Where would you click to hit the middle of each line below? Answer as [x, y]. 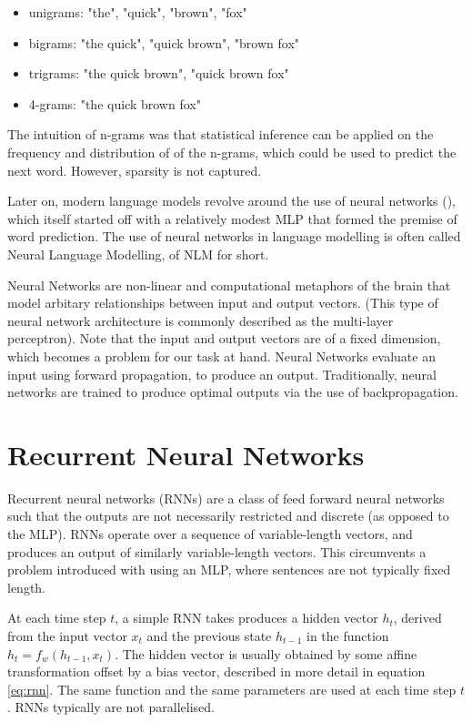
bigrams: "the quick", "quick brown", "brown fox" [164, 42]
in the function [348, 635]
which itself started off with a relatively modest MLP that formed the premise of [232, 218]
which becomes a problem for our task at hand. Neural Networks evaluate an [221, 356]
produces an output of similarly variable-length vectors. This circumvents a [217, 551]
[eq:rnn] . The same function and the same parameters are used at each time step [232, 689]
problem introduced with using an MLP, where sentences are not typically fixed [229, 569]
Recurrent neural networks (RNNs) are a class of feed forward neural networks [226, 498]
